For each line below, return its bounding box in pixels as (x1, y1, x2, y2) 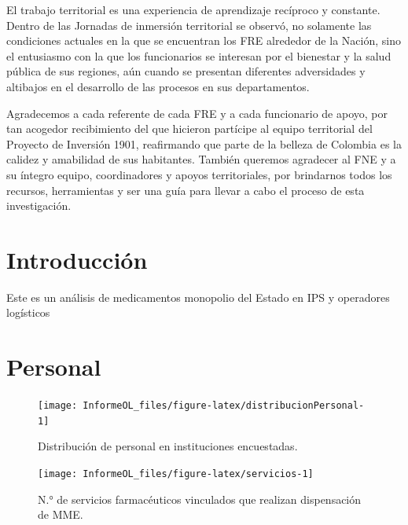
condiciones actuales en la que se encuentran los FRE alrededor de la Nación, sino (6, 32, 401, 49)
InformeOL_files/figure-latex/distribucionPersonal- (83, 400, 365, 412)
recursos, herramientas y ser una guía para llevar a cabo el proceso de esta (6, 182, 365, 198)
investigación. (6, 197, 72, 214)
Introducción (6, 243, 148, 275)
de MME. (38, 506, 83, 523)
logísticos (6, 304, 50, 321)
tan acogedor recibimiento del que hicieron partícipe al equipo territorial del (6, 120, 373, 137)
